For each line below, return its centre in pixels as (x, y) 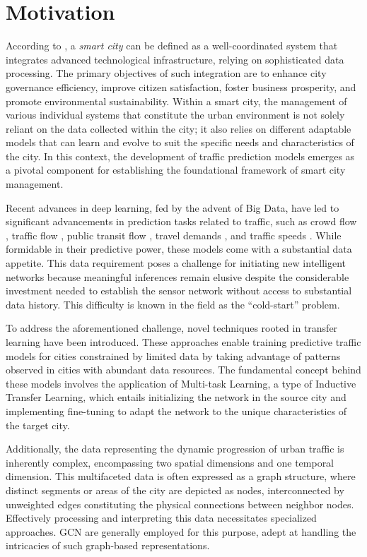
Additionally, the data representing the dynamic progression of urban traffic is (175, 449)
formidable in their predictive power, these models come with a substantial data (179, 249)
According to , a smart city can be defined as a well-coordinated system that (172, 46)
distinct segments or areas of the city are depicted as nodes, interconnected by (175, 490)
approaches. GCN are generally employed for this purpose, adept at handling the (181, 531)
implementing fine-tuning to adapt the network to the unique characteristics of (176, 411)
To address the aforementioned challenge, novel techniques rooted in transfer (172, 328)
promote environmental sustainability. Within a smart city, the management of (176, 101)
